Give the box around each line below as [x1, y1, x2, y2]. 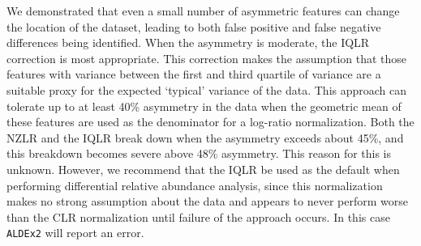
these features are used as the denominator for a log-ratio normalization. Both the [6, 113, 415, 130]
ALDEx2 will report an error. [6, 224, 144, 241]
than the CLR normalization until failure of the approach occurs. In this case [6, 208, 390, 225]
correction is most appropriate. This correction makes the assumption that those [6, 49, 407, 66]
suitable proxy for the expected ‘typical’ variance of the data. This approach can [6, 81, 407, 98]
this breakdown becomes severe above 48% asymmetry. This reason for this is [6, 145, 392, 162]
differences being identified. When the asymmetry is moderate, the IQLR [6, 34, 370, 51]
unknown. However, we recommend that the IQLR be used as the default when [6, 160, 400, 177]
